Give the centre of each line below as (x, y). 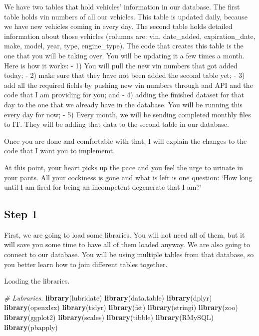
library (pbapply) (31, 327)
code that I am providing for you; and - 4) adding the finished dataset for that (124, 95)
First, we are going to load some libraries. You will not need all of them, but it (125, 234)
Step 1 (21, 214)
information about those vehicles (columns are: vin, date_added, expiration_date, (130, 36)
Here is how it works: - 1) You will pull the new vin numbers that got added (121, 65)
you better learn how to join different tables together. (86, 264)
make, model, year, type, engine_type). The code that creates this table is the (124, 46)
